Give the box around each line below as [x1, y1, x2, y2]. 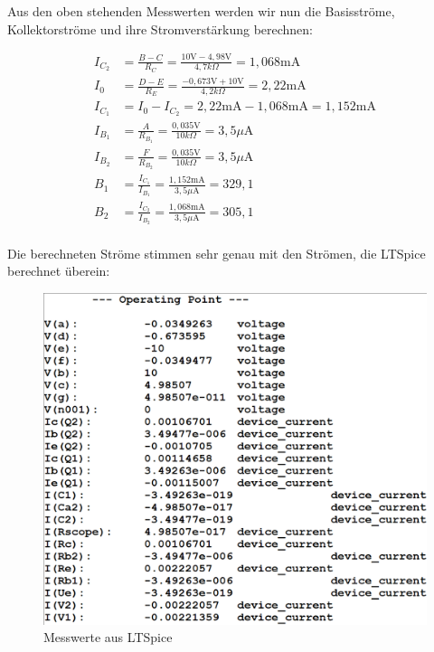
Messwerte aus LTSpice [43, 628, 173, 647]
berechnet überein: [7, 261, 110, 280]
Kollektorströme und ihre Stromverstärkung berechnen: [7, 19, 314, 38]
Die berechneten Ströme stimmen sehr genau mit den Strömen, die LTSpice [7, 243, 426, 262]
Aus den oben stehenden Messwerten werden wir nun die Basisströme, [7, 2, 395, 20]
